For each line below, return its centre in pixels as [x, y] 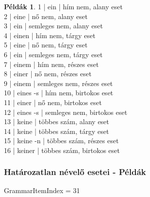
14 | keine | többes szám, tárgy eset [56, 131]
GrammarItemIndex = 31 [42, 190]
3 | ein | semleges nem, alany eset [54, 26]
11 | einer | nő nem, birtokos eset [53, 102]
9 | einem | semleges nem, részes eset [58, 83]
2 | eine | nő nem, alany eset [46, 16]
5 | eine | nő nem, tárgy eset [46, 45]
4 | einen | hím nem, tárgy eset [50, 35]
